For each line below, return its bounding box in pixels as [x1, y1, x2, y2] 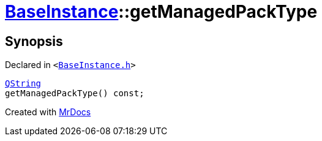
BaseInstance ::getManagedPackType [5, 1, 318, 22]
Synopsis [5, 33, 63, 49]
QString [5, 78, 42, 89]
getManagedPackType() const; [5, 88, 144, 99]
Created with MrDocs [5, 107, 91, 118]
